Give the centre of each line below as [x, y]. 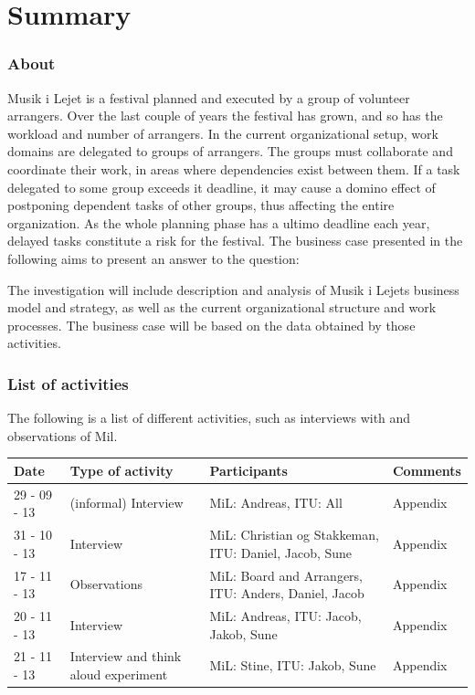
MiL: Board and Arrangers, [286, 575]
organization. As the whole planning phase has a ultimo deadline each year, [219, 222]
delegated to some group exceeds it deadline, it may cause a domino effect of [222, 187]
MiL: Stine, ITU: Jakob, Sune [293, 665]
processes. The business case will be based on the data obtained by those [211, 325]
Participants [248, 470]
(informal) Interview [127, 503]
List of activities [68, 383]
